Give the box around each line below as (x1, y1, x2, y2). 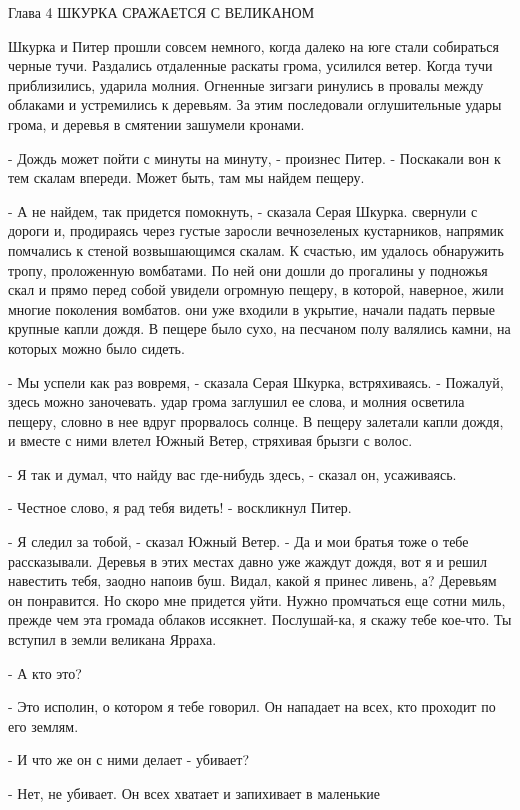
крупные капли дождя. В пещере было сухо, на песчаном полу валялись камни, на (8, 318, 511, 339)
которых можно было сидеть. (8, 337, 185, 358)
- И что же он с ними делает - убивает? (8, 749, 249, 770)
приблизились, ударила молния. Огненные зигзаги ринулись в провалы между (8, 74, 484, 95)
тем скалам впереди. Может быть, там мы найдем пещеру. (8, 167, 365, 188)
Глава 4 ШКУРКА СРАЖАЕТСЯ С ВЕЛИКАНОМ (8, 2, 315, 22)
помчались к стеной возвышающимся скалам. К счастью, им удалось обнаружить (8, 239, 504, 260)
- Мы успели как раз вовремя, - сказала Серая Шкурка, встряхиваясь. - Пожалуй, (8, 371, 504, 392)
